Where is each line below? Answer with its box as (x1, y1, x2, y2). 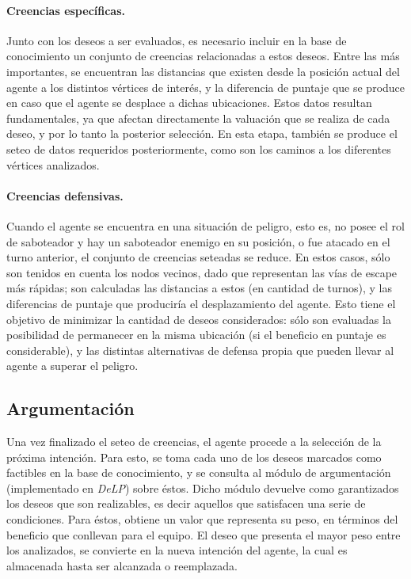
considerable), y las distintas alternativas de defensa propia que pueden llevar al (6, 341, 394, 358)
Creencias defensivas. (6, 187, 124, 204)
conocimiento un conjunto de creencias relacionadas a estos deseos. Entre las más (6, 48, 400, 64)
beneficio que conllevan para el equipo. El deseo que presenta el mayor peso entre (6, 526, 401, 543)
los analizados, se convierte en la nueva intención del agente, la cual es (6, 542, 348, 558)
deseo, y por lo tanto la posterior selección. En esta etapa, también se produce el (6, 125, 398, 142)
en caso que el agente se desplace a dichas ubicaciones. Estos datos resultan (6, 94, 372, 111)
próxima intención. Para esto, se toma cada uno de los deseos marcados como (6, 448, 382, 465)
